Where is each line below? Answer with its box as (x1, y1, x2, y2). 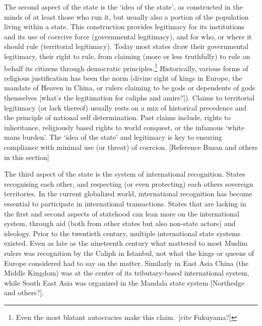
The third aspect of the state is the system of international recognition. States (4, 169, 245, 179)
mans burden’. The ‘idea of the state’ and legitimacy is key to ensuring (4, 132, 222, 142)
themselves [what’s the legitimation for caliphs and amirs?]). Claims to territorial (4, 92, 254, 102)
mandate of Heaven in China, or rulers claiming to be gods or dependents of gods (4, 82, 255, 93)
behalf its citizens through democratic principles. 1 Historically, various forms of (4, 61, 248, 73)
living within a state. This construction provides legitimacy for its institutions (4, 21, 245, 32)
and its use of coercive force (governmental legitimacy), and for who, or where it (4, 31, 252, 41)
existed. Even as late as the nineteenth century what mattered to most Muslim (4, 238, 248, 248)
